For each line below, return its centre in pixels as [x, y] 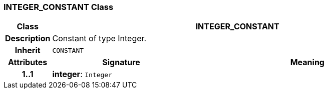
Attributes [28, 62]
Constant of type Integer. [99, 39]
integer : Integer [82, 74]
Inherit [28, 50]
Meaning [307, 62]
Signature [121, 62]
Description [28, 39]
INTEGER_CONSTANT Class [59, 7]
